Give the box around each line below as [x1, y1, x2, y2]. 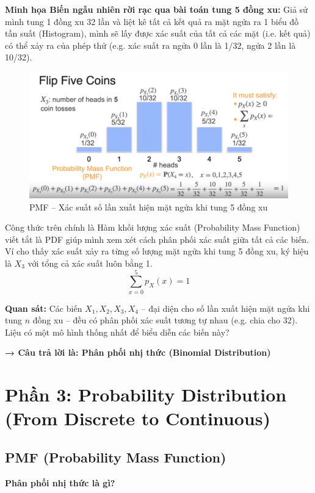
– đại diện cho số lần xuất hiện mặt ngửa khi [141, 301, 310, 314]
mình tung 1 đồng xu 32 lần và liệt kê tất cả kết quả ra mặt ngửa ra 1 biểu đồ [5, 15, 299, 27]
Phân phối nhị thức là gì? [5, 476, 115, 489]
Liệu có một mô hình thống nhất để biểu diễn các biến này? [5, 325, 230, 338]
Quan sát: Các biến [5, 301, 82, 314]
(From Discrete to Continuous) [5, 406, 270, 431]
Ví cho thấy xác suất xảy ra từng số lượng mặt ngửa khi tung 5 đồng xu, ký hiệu [5, 245, 309, 257]
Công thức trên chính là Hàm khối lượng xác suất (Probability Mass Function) [5, 221, 300, 234]
